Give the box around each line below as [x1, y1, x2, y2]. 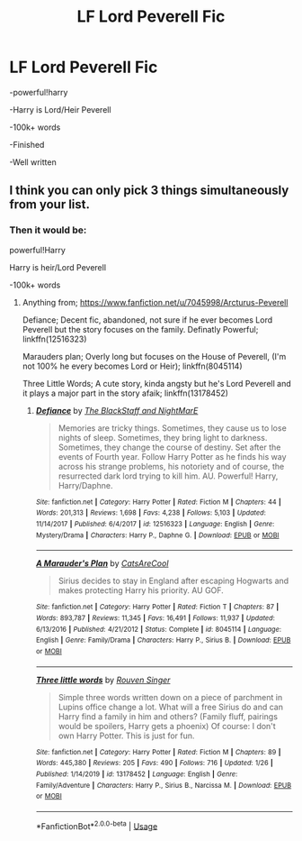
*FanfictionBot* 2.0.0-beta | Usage [35, 818, 158, 831]
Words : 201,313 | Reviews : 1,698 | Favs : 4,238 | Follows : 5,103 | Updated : [35, 508, 267, 517]
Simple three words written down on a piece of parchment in [58, 691, 283, 702]
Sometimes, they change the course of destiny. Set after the [58, 442, 281, 452]
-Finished [9, 139, 45, 150]
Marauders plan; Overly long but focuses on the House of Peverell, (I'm [22, 351, 287, 361]
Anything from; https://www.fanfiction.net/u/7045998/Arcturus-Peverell [22, 297, 289, 307]
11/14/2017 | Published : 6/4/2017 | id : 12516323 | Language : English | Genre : [35, 519, 275, 528]
